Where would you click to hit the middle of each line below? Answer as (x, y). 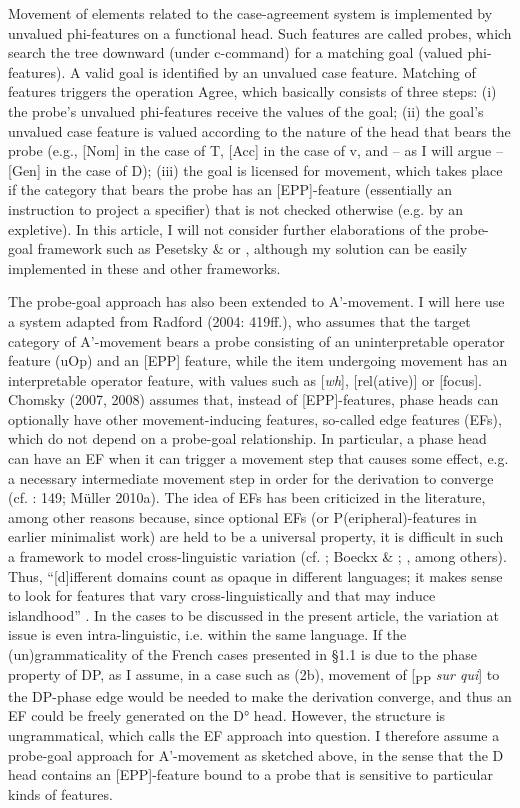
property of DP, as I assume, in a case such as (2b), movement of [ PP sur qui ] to (254, 675)
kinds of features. (60, 793)
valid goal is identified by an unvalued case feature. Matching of (280, 71)
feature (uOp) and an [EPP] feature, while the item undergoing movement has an (258, 360)
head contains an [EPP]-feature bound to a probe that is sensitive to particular (250, 774)
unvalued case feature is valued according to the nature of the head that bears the (259, 130)
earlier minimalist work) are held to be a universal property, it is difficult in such (256, 536)
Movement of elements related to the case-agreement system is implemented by (250, 13)
